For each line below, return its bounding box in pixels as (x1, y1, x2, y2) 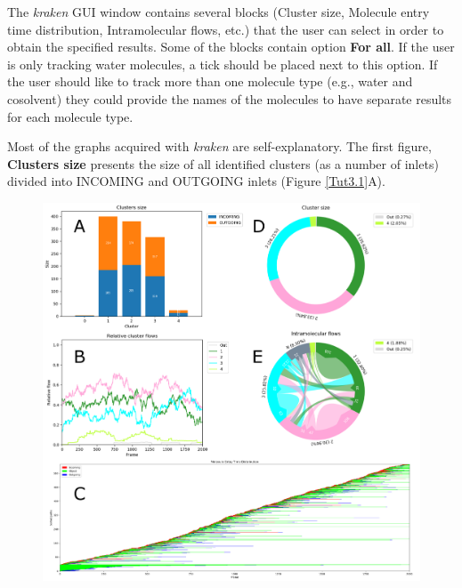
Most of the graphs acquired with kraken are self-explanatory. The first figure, (7, 137, 432, 156)
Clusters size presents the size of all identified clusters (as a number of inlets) (7, 154, 439, 173)
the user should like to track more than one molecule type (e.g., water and (7, 72, 413, 91)
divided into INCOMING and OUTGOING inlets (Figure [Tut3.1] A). (7, 172, 385, 190)
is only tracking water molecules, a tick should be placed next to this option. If (7, 54, 438, 73)
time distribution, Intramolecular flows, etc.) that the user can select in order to (7, 20, 444, 38)
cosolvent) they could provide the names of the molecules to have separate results (7, 89, 452, 108)
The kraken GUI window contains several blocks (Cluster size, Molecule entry (7, 3, 430, 20)
